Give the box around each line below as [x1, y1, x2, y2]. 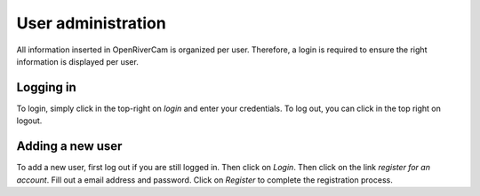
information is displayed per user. [16, 56, 140, 67]
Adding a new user [16, 138, 123, 154]
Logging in [16, 80, 77, 95]
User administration [16, 13, 166, 33]
